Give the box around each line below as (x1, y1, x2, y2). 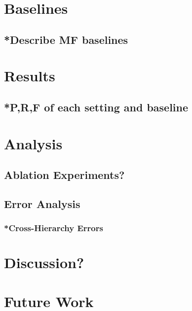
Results (4, 66, 55, 86)
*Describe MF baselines (4, 32, 128, 47)
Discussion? (4, 252, 84, 273)
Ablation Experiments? (4, 167, 125, 182)
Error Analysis (4, 196, 80, 211)
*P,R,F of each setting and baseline (4, 99, 189, 114)
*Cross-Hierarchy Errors (4, 222, 103, 234)
